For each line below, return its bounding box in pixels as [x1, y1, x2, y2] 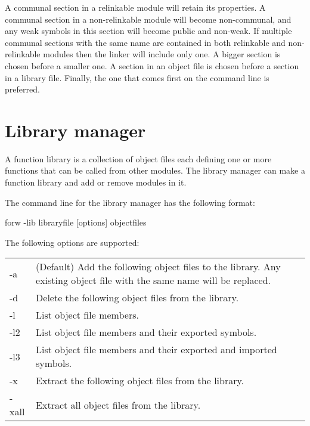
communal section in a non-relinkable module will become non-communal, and [5, 13, 292, 25]
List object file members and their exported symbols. [36, 325, 257, 339]
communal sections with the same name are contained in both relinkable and [5, 36, 286, 48]
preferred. [5, 83, 40, 95]
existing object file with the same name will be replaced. [36, 273, 271, 288]
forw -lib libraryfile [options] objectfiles [5, 216, 147, 229]
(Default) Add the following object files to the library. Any [36, 260, 281, 274]
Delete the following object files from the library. [36, 291, 239, 305]
